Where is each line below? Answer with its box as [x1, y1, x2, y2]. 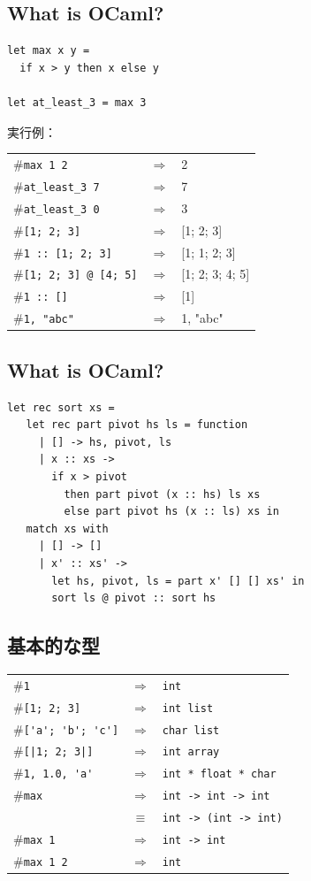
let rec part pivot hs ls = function [26, 418, 248, 432]
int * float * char [162, 768, 277, 781]
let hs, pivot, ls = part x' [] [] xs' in [51, 574, 305, 587]
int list [162, 701, 214, 715]
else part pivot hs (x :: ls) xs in [64, 505, 279, 518]
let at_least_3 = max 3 [7, 96, 147, 109]
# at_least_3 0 [13, 198, 100, 217]
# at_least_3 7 [13, 176, 100, 195]
